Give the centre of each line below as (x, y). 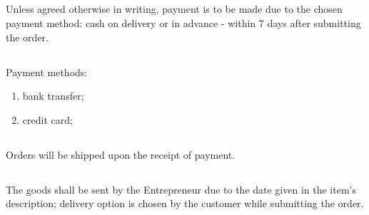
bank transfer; (53, 96)
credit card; (47, 119)
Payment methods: (47, 72)
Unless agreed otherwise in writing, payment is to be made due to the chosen (174, 9)
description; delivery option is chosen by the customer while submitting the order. (185, 203)
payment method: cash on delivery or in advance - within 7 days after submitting (183, 22)
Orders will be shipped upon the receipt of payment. (121, 154)
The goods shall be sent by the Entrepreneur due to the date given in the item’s (181, 189)
